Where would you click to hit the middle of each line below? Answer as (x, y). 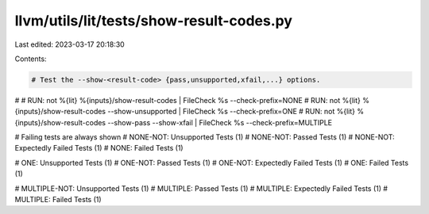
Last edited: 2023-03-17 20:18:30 (70, 44)
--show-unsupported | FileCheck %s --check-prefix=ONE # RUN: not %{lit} (231, 112)
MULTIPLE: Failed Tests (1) (58, 200)
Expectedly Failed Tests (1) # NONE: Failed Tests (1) (99, 148)
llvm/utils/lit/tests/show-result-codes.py (154, 21)
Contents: (31, 59)
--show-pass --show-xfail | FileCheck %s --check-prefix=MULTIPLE (220, 122)
